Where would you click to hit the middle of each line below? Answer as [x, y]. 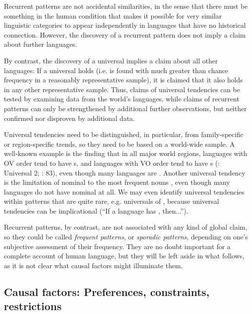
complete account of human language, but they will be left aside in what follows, [124, 256]
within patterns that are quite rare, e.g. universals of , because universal [112, 201]
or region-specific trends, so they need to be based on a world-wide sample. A [119, 144]
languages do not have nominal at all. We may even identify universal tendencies [124, 191]
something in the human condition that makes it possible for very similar [113, 15]
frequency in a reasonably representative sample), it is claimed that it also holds [123, 80]
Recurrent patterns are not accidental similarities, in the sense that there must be [126, 6]
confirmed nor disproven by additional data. [69, 118]
